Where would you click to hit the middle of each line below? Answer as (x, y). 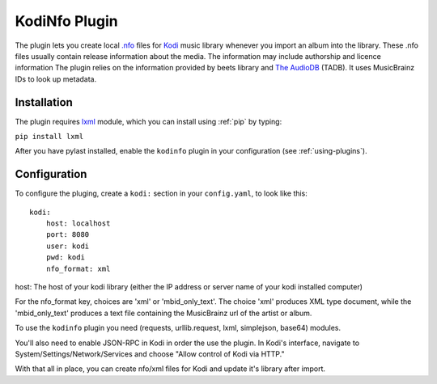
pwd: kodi (65, 257)
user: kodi (68, 246)
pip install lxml (49, 137)
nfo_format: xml (78, 268)
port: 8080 (68, 235)
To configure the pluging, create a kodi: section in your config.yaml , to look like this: (161, 193)
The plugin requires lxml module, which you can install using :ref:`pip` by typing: (148, 121)
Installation (44, 102)
